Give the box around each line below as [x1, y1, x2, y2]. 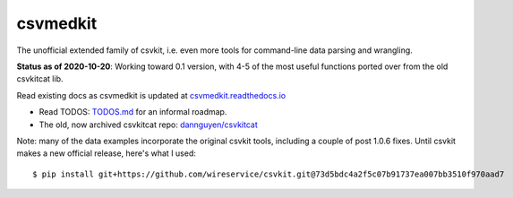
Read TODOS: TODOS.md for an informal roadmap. [38, 107, 227, 117]
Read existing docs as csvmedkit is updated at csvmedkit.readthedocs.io [16, 90, 286, 100]
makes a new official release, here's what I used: [16, 148, 197, 159]
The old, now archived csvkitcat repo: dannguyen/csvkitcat [38, 119, 259, 130]
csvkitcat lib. [16, 73, 64, 84]
